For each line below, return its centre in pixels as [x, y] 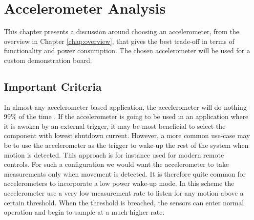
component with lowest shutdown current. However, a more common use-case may [127, 135]
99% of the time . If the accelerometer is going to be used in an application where [126, 116]
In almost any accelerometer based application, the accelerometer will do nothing [125, 107]
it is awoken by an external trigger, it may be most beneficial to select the [115, 126]
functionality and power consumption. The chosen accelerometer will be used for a [127, 50]
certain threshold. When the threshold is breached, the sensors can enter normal [124, 202]
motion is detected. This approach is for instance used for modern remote [114, 154]
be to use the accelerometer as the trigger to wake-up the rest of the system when [126, 145]
